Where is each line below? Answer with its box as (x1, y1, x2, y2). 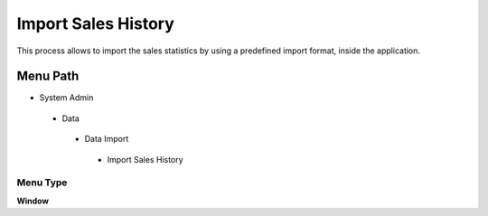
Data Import (84, 134, 129, 145)
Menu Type (16, 176, 68, 189)
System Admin (39, 92, 94, 103)
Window (16, 195, 50, 206)
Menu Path (16, 69, 80, 84)
